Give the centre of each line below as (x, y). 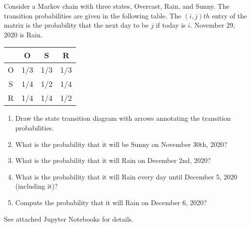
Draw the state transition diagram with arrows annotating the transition (123, 118)
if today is (171, 25)
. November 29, (213, 25)
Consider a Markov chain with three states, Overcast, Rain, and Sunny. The (117, 6)
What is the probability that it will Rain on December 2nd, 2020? (113, 160)
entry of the (229, 15)
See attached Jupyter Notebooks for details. (69, 219)
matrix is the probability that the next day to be (76, 25)
